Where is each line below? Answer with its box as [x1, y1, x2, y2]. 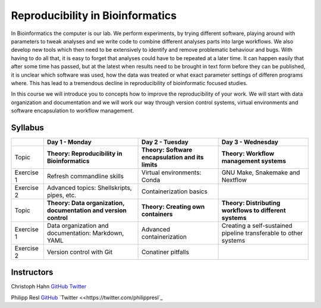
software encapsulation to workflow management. [11, 107, 134, 114]
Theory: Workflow [221, 149, 275, 158]
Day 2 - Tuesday [141, 137, 188, 146]
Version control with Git [46, 247, 113, 256]
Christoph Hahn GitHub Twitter [11, 283, 87, 290]
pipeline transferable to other [221, 229, 303, 237]
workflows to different [221, 206, 287, 214]
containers [141, 210, 173, 218]
